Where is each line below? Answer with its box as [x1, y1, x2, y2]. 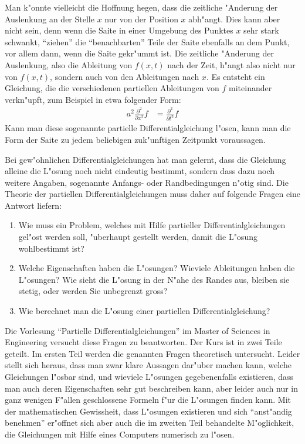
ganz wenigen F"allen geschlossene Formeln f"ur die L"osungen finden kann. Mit [5, 393, 292, 406]
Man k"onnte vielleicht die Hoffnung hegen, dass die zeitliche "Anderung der [5, 1, 278, 13]
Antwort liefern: [5, 199, 62, 211]
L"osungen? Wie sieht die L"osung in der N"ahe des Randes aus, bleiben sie [18, 273, 290, 285]
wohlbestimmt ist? [18, 242, 84, 254]
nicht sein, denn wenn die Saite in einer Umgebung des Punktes [5, 24, 233, 36]
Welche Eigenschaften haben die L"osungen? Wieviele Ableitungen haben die [18, 262, 295, 274]
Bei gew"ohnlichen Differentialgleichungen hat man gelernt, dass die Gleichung [5, 153, 286, 165]
